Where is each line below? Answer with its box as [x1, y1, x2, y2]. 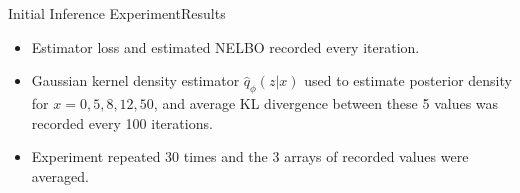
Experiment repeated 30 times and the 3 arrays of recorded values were [31, 146, 469, 167]
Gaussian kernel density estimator [31, 70, 240, 91]
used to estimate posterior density [304, 70, 512, 91]
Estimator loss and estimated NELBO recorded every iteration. [31, 36, 420, 57]
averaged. [31, 165, 90, 186]
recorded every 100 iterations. [31, 112, 213, 133]
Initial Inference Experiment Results [8, 3, 226, 23]
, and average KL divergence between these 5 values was [153, 92, 499, 113]
